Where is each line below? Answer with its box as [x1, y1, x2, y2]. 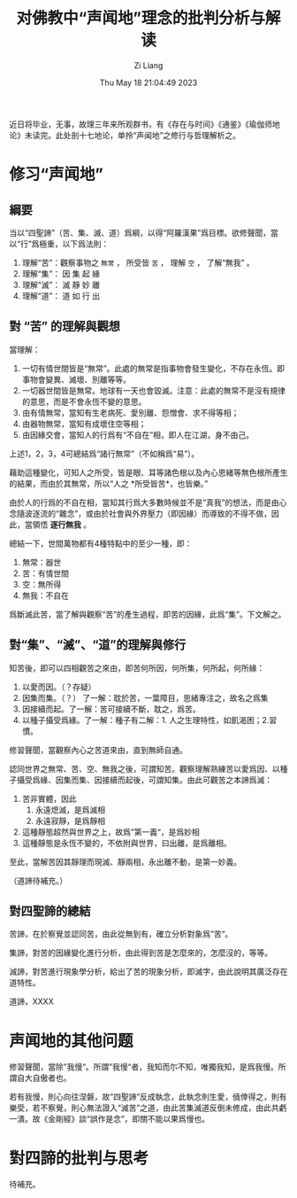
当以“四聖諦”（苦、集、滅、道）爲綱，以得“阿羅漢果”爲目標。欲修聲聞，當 [9, 227, 278, 237]
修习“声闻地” [9, 165, 104, 184]
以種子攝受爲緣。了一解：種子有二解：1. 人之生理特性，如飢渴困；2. [21, 714, 270, 725]
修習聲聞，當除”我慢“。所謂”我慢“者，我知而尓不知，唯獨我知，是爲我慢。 [9, 1062, 278, 1072]
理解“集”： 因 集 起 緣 [21, 268, 100, 279]
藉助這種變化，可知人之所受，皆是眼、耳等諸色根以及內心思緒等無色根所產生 [9, 467, 288, 478]
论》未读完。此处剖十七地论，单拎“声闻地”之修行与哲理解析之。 [9, 129, 241, 140]
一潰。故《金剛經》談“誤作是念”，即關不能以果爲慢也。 [9, 1114, 210, 1124]
